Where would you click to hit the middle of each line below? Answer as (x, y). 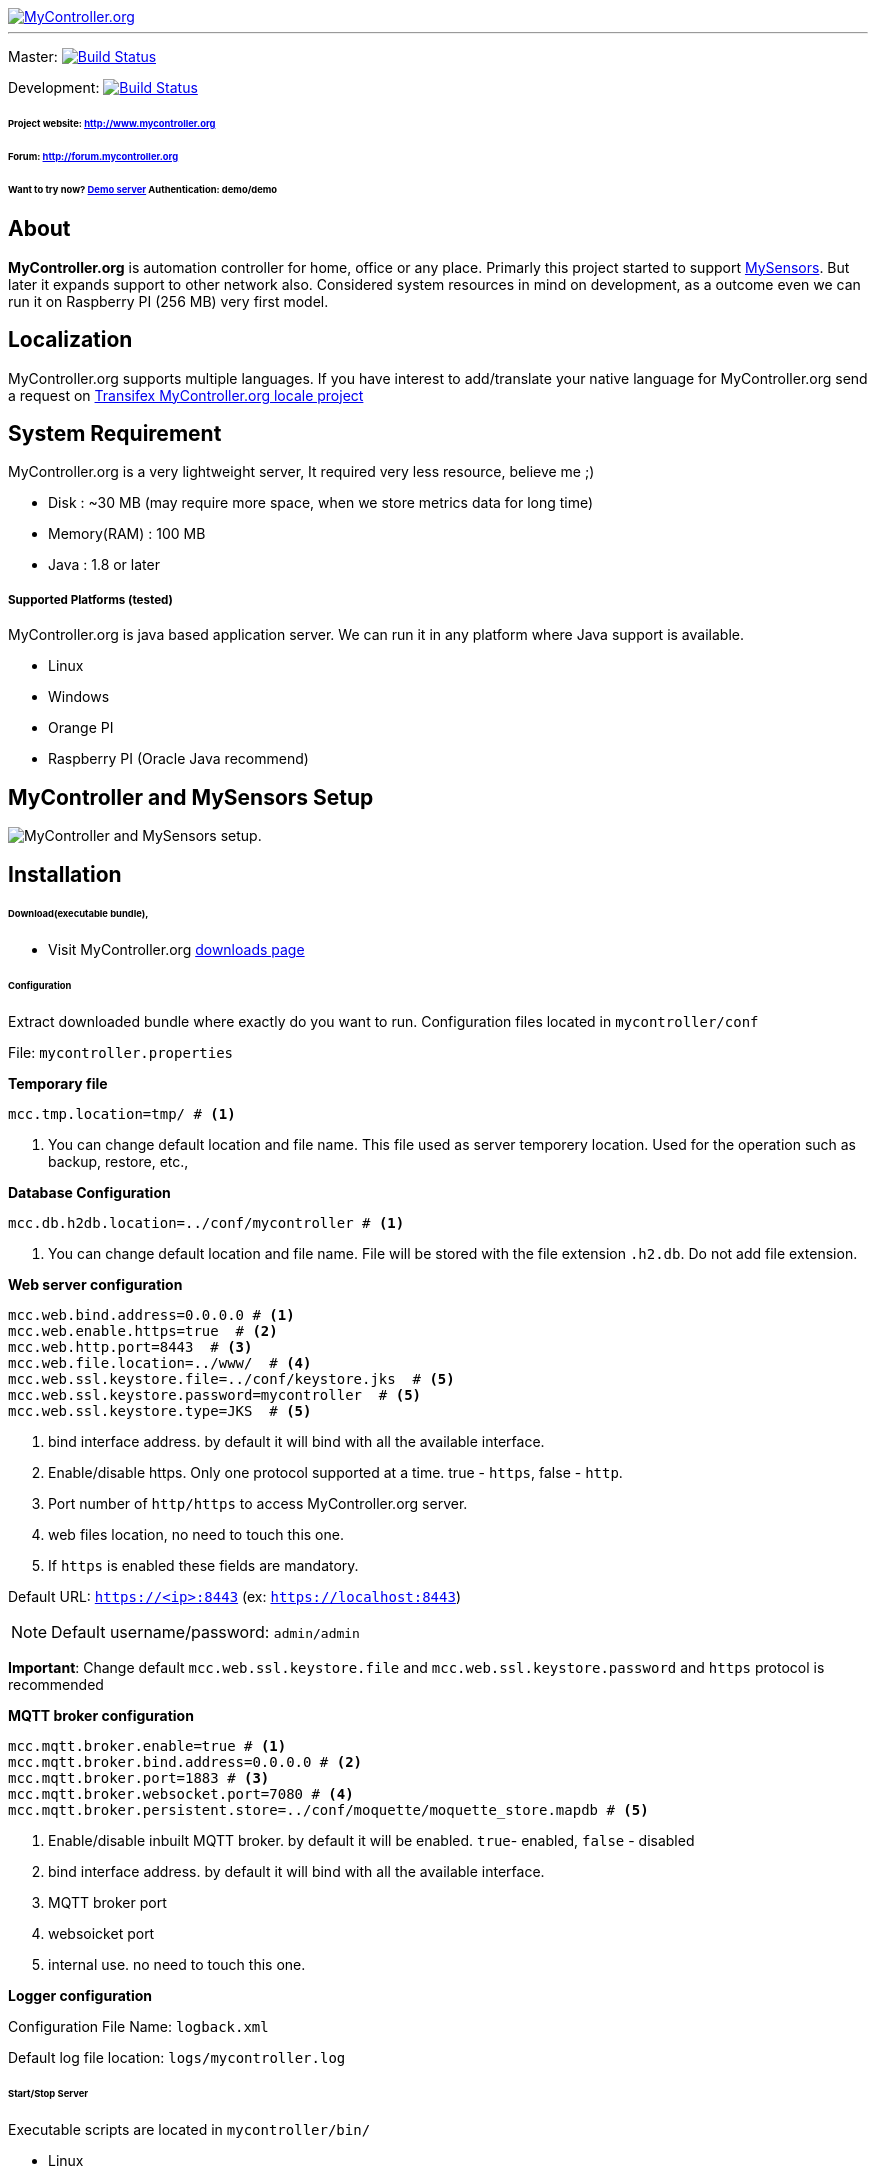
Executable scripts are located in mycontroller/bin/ (189, 2129)
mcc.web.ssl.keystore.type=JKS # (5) (160, 1410)
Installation (65, 874)
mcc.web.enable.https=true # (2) (143, 1330)
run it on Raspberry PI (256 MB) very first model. (168, 301)
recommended (56, 1684)
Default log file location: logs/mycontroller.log (177, 2057)
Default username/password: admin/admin (205, 1631)
